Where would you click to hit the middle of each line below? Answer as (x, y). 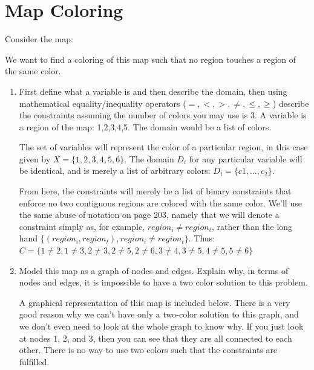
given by (35, 158)
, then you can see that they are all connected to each (192, 338)
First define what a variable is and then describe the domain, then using (153, 91)
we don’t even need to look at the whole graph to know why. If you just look (161, 326)
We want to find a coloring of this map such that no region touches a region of (151, 59)
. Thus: (202, 238)
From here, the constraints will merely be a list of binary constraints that (155, 191)
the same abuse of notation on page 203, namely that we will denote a (149, 215)
